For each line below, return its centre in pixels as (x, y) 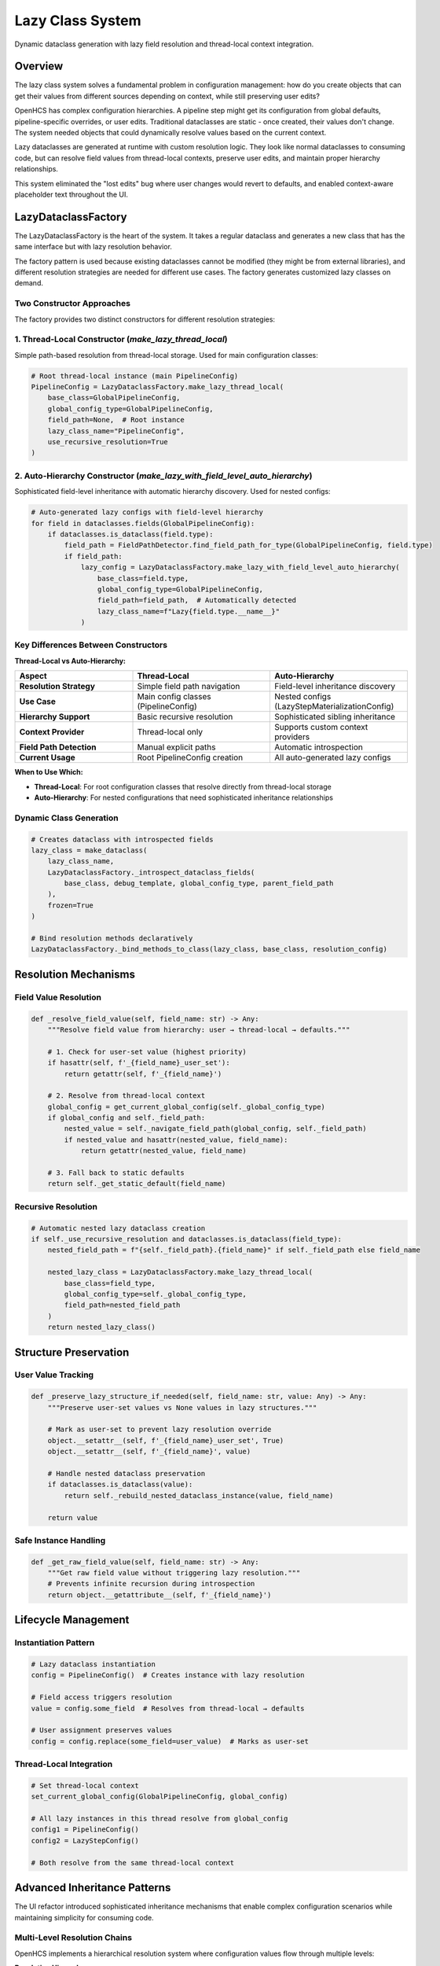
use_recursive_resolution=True (108, 442)
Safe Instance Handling (60, 1540)
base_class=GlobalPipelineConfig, (114, 398)
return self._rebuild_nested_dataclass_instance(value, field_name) (199, 1495)
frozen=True (71, 905)
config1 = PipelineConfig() (85, 1830)
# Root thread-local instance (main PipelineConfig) (135, 376)
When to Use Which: (49, 772)
